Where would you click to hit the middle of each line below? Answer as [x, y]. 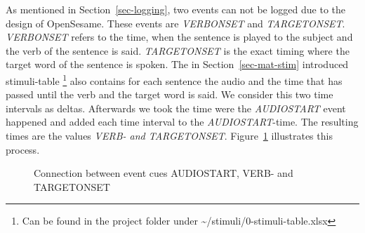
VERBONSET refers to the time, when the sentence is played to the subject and [179, 37]
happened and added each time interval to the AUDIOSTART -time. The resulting [182, 122]
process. [23, 149]
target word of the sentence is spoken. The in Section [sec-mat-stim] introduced [177, 64]
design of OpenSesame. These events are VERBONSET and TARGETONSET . [175, 23]
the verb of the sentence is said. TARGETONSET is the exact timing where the [178, 50]
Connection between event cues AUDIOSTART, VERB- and [164, 173]
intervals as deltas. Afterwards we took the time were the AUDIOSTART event [176, 108]
